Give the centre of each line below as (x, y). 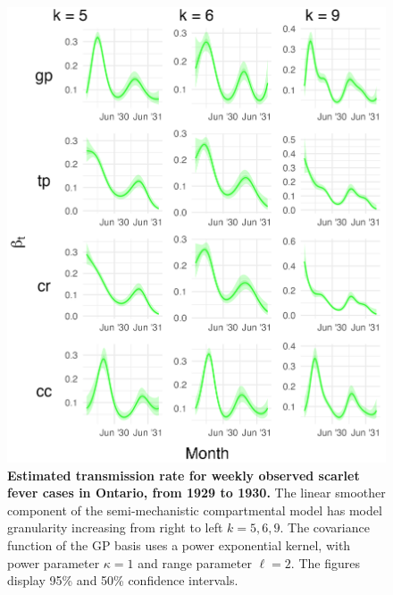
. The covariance (325, 527)
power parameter (54, 562)
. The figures (325, 562)
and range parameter (195, 562)
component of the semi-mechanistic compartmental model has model (195, 510)
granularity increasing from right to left (115, 527)
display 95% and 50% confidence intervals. (123, 580)
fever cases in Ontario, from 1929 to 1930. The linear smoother (196, 493)
